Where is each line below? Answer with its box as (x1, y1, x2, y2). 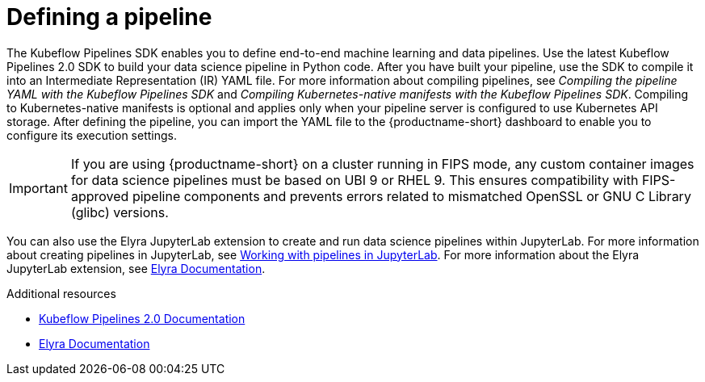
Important (9, 179, 68, 196)
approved (70, 187, 129, 204)
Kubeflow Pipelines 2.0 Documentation (39, 311, 245, 325)
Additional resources (6, 286, 116, 300)
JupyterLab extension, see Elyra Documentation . (6, 261, 266, 275)
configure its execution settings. (6, 128, 177, 142)
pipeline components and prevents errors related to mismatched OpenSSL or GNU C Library (132, 187, 691, 204)
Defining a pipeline (6, 3, 212, 31)
